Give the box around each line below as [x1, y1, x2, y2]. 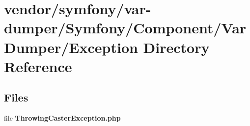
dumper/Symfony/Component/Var [4, 18, 247, 38]
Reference [4, 56, 72, 76]
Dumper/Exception [4, 37, 138, 57]
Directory [143, 37, 210, 57]
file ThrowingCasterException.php [4, 113, 121, 123]
